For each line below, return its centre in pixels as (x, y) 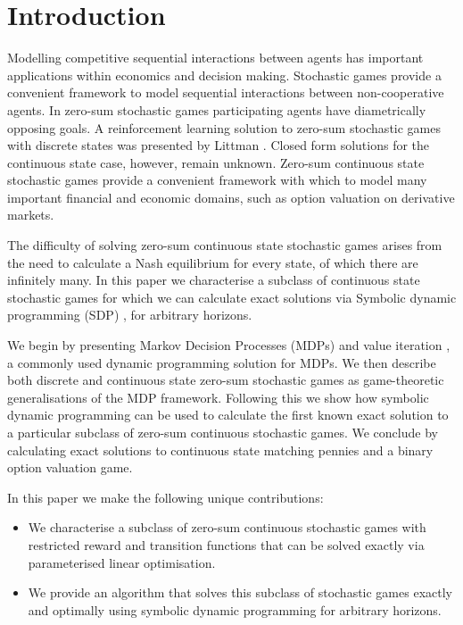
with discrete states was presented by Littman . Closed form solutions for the (219, 145)
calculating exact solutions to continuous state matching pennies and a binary (220, 450)
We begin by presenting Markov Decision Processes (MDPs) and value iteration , (229, 345)
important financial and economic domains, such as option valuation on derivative (231, 197)
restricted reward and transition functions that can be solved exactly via (226, 544)
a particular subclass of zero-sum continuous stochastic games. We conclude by (223, 432)
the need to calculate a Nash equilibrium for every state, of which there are (213, 262)
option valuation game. (70, 467)
